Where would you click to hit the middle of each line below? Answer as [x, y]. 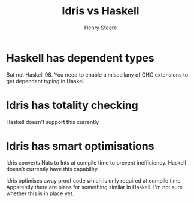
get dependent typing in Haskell [46, 81]
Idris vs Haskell [101, 11]
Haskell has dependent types [80, 58]
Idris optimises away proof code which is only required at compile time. [94, 180]
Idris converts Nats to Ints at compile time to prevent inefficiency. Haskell [96, 162]
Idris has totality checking [72, 105]
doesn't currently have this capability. [53, 169]
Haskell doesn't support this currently [53, 122]
